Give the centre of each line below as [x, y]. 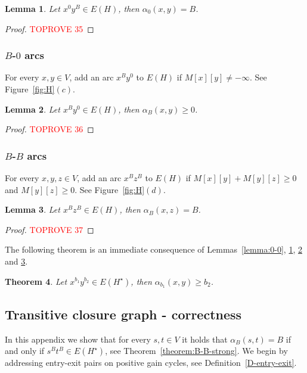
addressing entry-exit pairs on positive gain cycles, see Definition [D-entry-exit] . [151, 363]
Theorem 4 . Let [36, 281]
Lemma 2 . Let [32, 109]
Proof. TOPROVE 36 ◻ [49, 129]
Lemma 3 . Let [32, 209]
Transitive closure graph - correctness [123, 314]
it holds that [205, 339]
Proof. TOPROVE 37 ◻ [49, 229]
